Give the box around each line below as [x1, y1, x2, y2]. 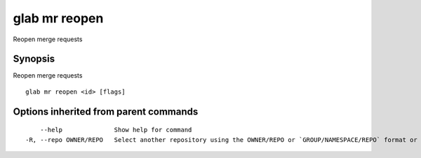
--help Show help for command [39, 126, 192, 134]
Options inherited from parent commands [13, 106, 199, 117]
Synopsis [13, 53, 55, 65]
